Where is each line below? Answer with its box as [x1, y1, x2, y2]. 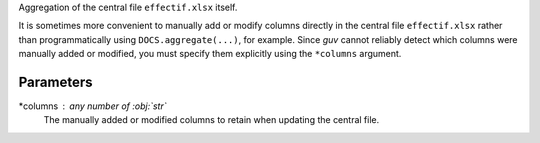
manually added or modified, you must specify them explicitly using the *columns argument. [18, 48, 402, 60]
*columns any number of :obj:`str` [18, 100, 167, 112]
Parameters [18, 73, 93, 90]
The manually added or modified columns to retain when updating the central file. [43, 114, 380, 126]
